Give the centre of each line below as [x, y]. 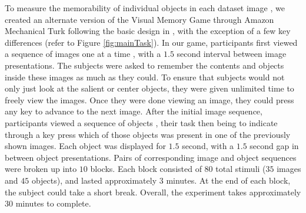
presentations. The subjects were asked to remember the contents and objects [144, 65]
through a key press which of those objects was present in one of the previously [148, 134]
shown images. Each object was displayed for [85, 146]
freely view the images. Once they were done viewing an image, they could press [149, 99]
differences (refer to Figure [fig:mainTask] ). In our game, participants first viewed [151, 42]
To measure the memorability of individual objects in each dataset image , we [145, 8]
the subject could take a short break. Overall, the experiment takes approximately [153, 192]
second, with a [208, 146]
